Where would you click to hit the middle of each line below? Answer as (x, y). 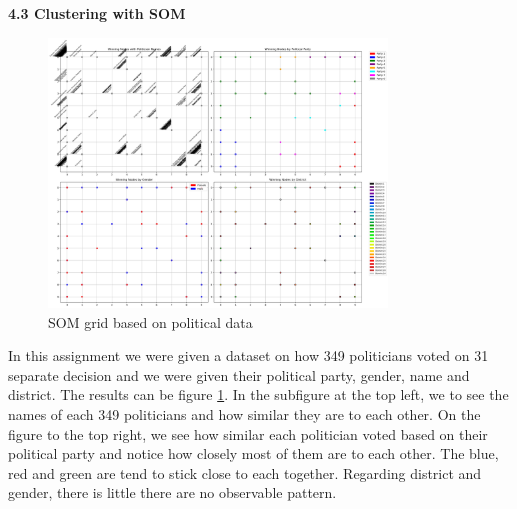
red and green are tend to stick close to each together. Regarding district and (245, 472)
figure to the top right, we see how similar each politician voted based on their (248, 433)
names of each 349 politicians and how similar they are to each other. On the (244, 413)
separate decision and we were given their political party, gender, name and (239, 374)
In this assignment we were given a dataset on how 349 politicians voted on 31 (248, 355)
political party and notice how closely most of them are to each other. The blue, (253, 453)
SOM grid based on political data (150, 321)
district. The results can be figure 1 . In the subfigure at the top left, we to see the (258, 394)
